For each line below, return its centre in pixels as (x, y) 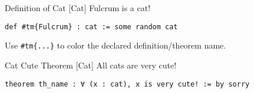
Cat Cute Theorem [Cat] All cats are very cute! (91, 65)
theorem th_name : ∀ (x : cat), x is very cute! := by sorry (127, 84)
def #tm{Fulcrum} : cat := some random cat (91, 27)
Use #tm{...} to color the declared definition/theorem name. (116, 45)
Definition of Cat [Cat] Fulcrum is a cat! (78, 8)
